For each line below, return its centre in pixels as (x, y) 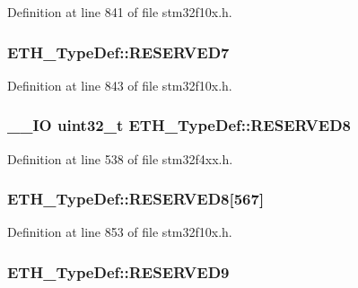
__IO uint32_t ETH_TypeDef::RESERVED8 (179, 125)
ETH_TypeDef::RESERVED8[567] (136, 199)
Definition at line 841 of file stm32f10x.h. (120, 12)
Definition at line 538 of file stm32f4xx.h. (120, 158)
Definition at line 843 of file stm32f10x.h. (120, 85)
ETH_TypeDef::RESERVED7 (118, 52)
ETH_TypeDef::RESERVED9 (118, 271)
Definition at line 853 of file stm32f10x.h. (120, 232)
